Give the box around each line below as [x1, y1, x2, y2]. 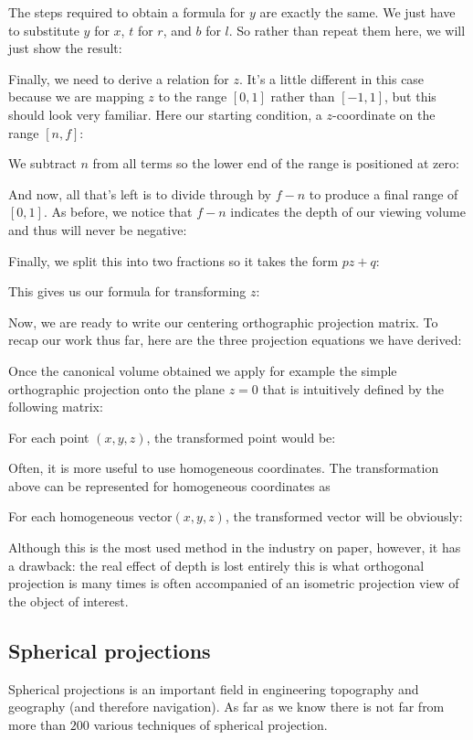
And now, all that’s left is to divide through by [8, 184, 272, 203]
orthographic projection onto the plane [8, 379, 225, 398]
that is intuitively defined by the [262, 379, 444, 398]
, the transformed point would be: [146, 427, 336, 446]
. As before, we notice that [43, 202, 193, 221]
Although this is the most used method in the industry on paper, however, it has [8, 538, 461, 557]
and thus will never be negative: [8, 220, 187, 239]
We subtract [8, 154, 77, 173]
